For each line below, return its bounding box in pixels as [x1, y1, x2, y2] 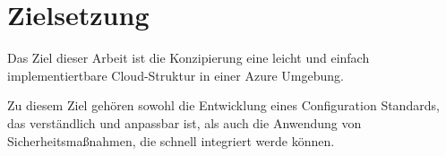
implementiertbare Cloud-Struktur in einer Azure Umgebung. [7, 65, 344, 84]
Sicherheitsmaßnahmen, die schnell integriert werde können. [7, 131, 335, 150]
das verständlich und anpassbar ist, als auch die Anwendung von [7, 113, 362, 132]
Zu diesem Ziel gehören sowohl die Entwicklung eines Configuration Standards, [7, 96, 440, 115]
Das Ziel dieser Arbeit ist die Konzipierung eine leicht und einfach [7, 48, 370, 67]
